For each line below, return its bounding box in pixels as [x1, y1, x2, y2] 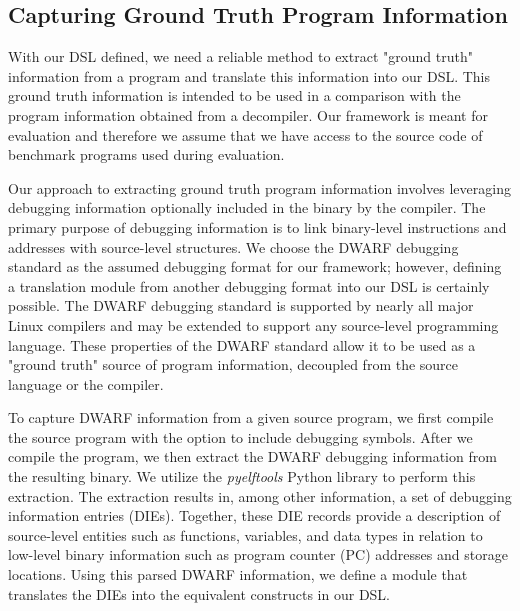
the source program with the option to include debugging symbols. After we [8, 426, 473, 447]
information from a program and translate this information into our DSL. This [8, 65, 491, 86]
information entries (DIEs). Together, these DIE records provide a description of [8, 505, 501, 526]
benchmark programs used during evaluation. [8, 144, 285, 165]
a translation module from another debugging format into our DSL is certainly [8, 275, 490, 296]
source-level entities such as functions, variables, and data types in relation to [8, 524, 483, 545]
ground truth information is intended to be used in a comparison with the [8, 85, 461, 106]
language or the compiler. [8, 373, 164, 394]
